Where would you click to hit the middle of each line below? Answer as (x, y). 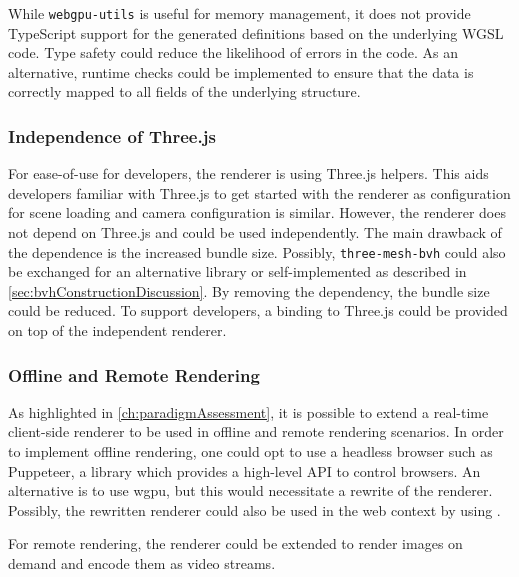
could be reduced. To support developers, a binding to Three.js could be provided (258, 310)
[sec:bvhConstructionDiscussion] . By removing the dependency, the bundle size (249, 290)
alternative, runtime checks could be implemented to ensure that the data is (241, 71)
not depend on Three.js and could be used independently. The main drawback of (255, 232)
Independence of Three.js (112, 135)
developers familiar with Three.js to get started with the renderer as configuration (259, 192)
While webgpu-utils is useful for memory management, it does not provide (239, 13)
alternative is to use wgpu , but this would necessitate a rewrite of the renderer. (250, 490)
